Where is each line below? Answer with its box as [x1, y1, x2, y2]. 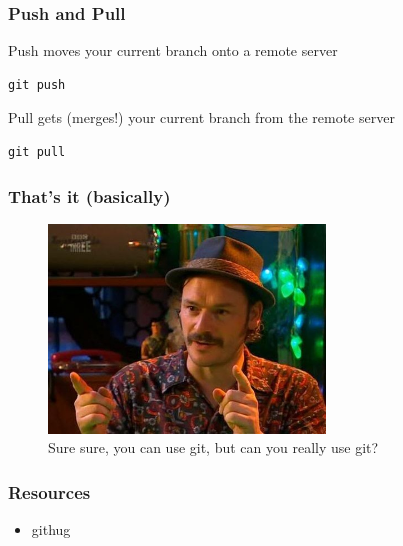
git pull [8, 145, 66, 159]
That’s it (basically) [8, 183, 171, 208]
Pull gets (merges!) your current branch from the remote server [8, 107, 395, 128]
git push [8, 77, 66, 92]
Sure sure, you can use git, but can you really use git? [48, 437, 379, 458]
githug [31, 519, 71, 540]
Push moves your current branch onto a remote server [8, 40, 338, 61]
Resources [8, 479, 91, 504]
